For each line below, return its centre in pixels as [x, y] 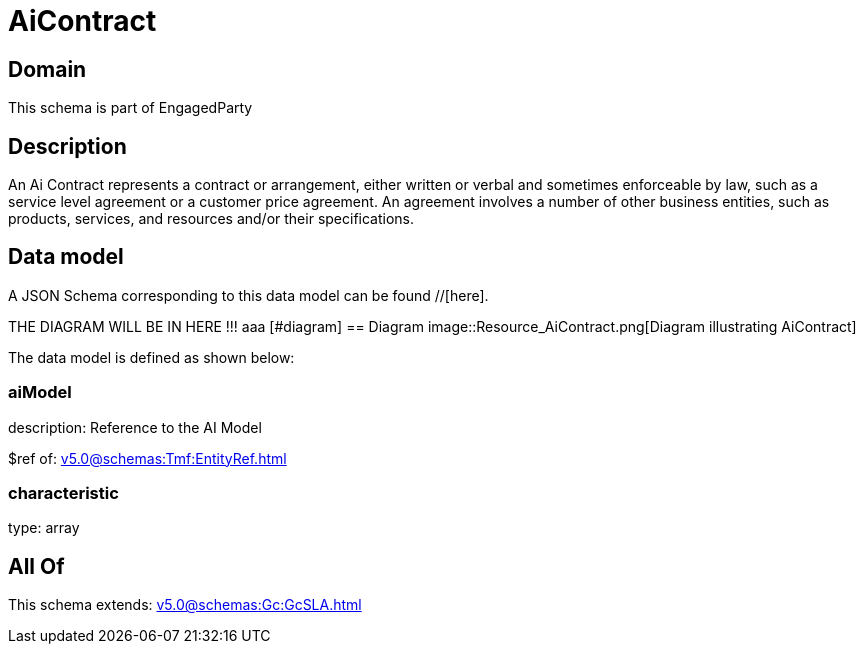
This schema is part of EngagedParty [130, 108]
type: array [44, 528]
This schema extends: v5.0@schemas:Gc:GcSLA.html [185, 605]
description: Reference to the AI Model [135, 427]
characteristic [63, 492]
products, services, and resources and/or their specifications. [211, 219]
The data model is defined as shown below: [151, 357]
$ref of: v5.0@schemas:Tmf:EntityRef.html [147, 458]
